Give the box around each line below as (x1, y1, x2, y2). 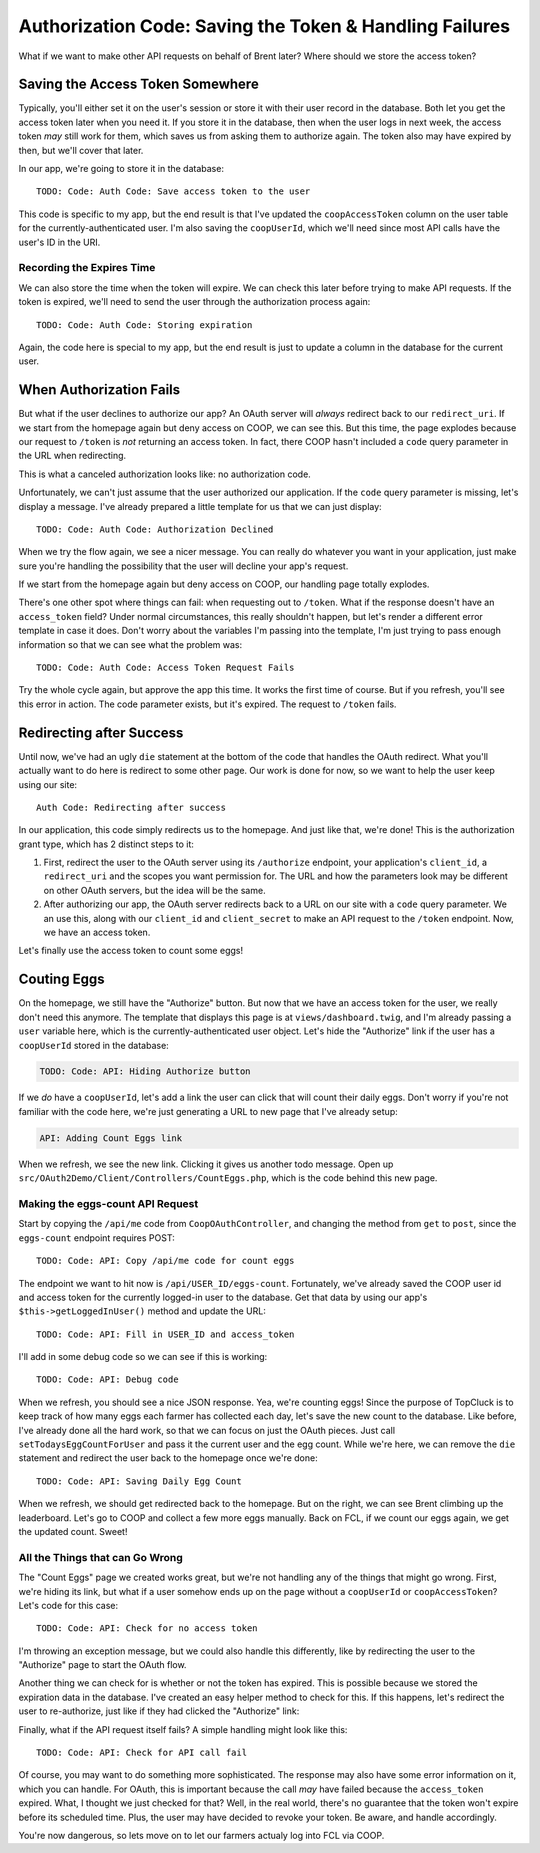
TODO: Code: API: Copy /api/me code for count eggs (36, 1255, 295, 1267)
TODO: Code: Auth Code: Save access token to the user (36, 186, 311, 197)
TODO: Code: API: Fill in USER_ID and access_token (36, 1328, 295, 1340)
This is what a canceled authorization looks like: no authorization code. (18, 468, 312, 480)
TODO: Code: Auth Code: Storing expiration (36, 319, 253, 330)
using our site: (18, 778, 78, 790)
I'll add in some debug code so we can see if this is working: (18, 1351, 268, 1363)
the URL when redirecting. (18, 450, 127, 462)
